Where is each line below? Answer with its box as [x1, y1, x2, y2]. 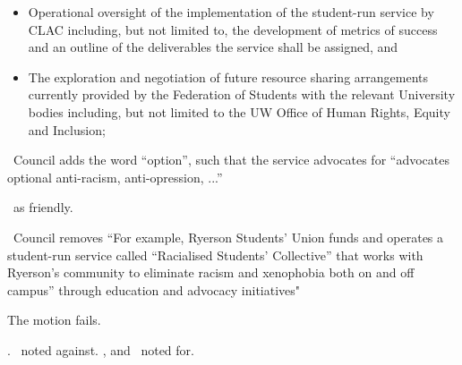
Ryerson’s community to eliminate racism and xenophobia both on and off [7, 263, 415, 282]
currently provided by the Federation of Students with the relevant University [28, 85, 456, 104]
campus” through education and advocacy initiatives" [7, 280, 301, 299]
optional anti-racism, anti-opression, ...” [7, 167, 223, 186]
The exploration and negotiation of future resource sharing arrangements [28, 67, 429, 86]
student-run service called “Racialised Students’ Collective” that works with [7, 245, 423, 264]
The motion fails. [7, 310, 101, 329]
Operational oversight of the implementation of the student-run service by [28, 3, 434, 21]
